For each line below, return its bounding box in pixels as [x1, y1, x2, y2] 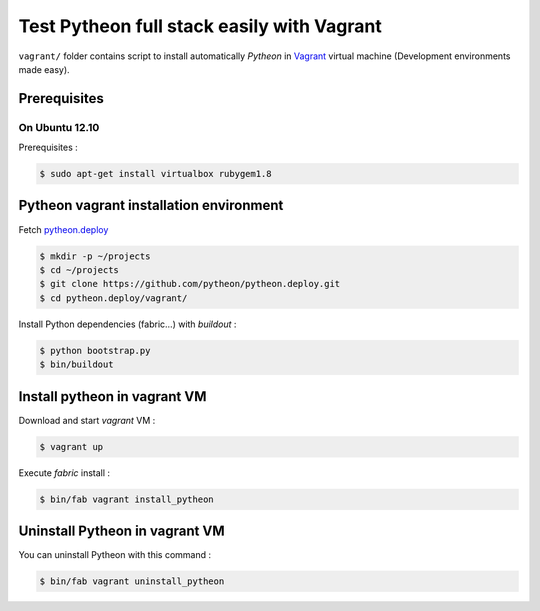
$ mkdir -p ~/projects [39, 250, 151, 262]
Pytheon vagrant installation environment [18, 197, 284, 214]
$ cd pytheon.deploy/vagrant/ [39, 292, 188, 304]
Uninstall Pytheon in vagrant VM [18, 522, 225, 539]
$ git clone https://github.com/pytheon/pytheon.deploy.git [39, 278, 341, 290]
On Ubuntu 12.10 [18, 120, 100, 134]
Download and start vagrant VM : [18, 414, 156, 426]
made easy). [18, 63, 70, 75]
